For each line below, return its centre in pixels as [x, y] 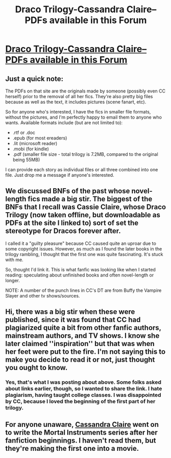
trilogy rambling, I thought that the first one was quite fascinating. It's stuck [84, 254]
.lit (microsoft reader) [35, 143]
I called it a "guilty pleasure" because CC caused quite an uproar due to [81, 243]
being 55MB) [26, 160]
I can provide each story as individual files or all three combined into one [82, 169]
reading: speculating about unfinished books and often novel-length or [80, 275]
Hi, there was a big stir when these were [70, 312]
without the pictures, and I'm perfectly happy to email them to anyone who [84, 117]
